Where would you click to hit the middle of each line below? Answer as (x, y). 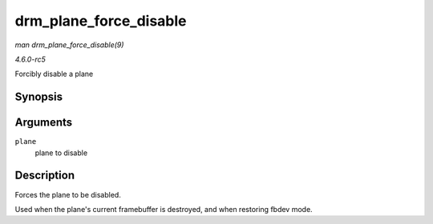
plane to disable (61, 153)
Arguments (44, 123)
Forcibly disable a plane (54, 74)
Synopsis (39, 97)
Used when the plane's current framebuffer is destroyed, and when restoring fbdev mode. (164, 209)
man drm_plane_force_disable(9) (69, 45)
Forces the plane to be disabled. (68, 194)
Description (45, 176)
